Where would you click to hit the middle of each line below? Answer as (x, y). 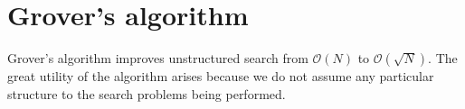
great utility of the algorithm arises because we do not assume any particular (221, 76)
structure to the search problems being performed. (147, 93)
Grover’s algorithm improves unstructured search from (158, 58)
